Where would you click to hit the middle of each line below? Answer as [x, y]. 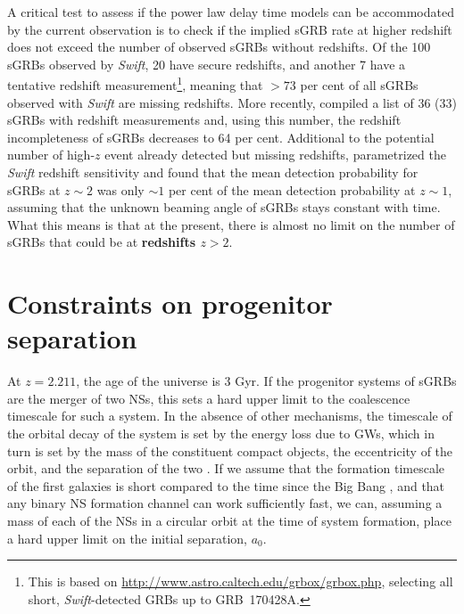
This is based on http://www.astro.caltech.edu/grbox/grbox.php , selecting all [240, 581]
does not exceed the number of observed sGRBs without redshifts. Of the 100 [219, 47]
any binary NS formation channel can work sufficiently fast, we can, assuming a [225, 503]
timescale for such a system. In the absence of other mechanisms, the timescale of [230, 416]
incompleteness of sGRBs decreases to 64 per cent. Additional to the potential [221, 137]
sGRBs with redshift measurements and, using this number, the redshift [204, 120]
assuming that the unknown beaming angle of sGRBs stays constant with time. [224, 207]
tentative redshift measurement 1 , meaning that [135, 84]
